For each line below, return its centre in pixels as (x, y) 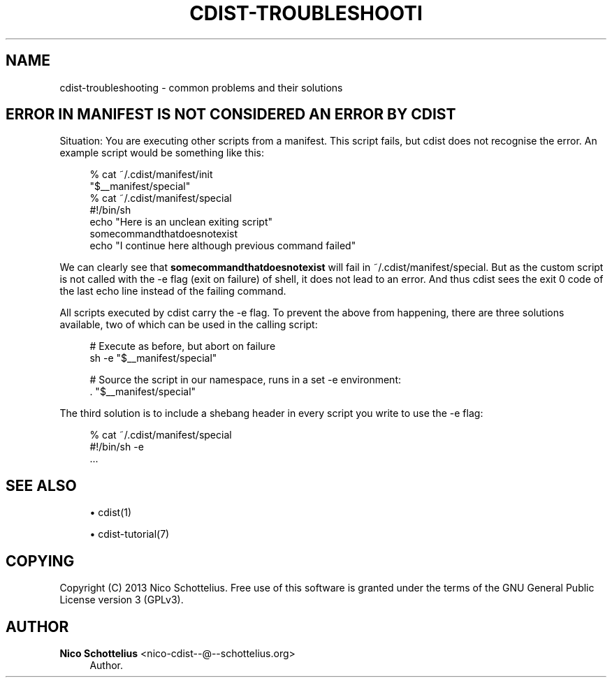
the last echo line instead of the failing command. (173, 291)
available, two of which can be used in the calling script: (189, 325)
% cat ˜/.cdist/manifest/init (151, 175)
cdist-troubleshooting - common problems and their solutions (201, 87)
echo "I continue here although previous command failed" (223, 246)
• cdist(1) (111, 513)
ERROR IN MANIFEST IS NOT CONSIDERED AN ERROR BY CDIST (231, 115)
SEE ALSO (41, 485)
